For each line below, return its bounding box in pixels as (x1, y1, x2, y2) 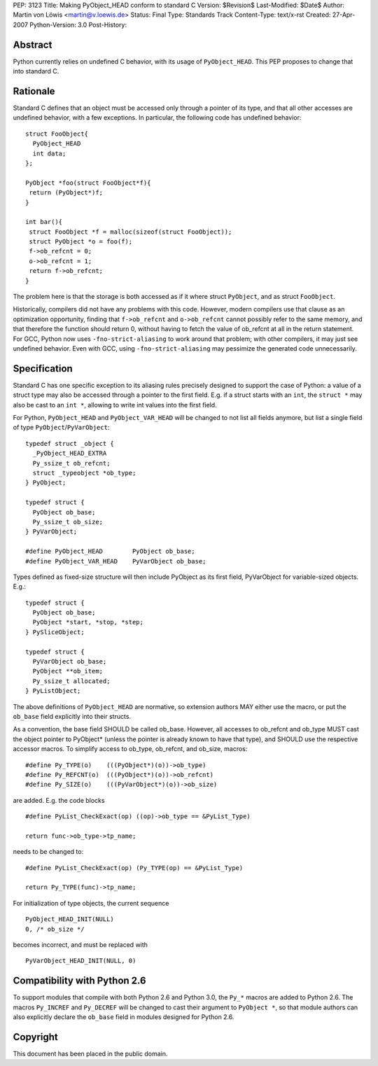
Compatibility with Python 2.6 (13, 975, 146, 987)
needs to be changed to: (13, 848, 84, 856)
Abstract (13, 38, 52, 50)
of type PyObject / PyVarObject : (13, 423, 110, 432)
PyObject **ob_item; (32, 667, 104, 675)
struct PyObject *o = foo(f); (29, 238, 133, 246)
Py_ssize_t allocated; (32, 677, 111, 685)
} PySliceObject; (25, 628, 85, 636)
